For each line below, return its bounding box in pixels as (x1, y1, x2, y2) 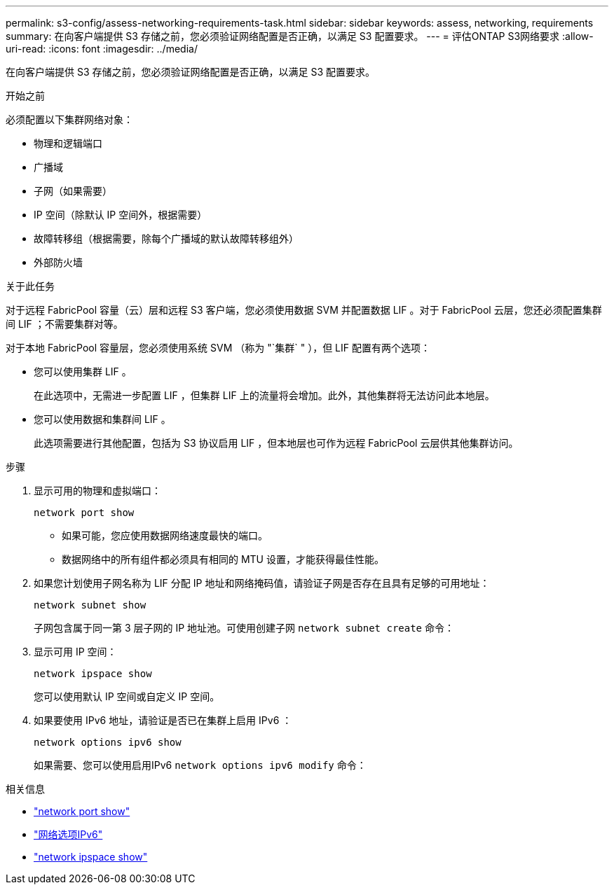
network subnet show (34, 599, 146, 611)
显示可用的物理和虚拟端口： (34, 485, 161, 496)
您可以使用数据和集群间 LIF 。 (34, 413, 171, 425)
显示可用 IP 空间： (34, 646, 117, 658)
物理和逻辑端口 (34, 137, 102, 149)
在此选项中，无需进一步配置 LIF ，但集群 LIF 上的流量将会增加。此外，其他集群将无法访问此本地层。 (34, 389, 495, 401)
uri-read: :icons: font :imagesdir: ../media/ (6, 43, 198, 55)
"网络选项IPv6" (34, 828, 103, 840)
